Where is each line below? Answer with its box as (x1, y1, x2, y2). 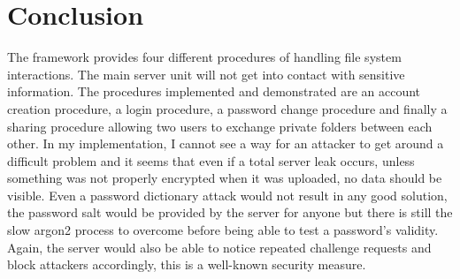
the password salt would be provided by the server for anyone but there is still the (7, 203, 453, 222)
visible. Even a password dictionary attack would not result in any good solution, (7, 185, 448, 204)
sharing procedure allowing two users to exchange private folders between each (7, 117, 433, 135)
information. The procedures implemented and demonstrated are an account (7, 82, 421, 101)
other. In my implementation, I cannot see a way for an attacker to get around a (7, 134, 444, 153)
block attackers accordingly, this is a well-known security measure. (7, 255, 366, 274)
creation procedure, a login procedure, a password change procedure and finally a (7, 99, 448, 117)
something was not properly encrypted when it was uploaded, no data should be (7, 169, 442, 187)
